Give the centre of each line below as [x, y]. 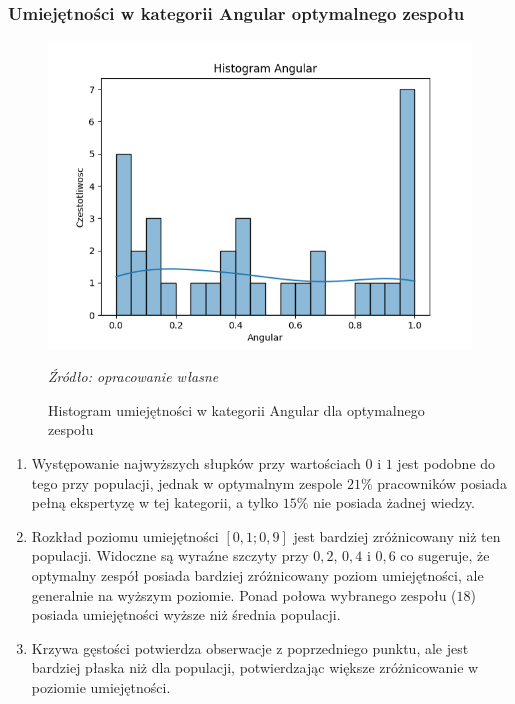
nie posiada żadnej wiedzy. [394, 502]
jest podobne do [446, 462]
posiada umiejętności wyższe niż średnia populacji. [186, 614]
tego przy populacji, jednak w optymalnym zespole [187, 482]
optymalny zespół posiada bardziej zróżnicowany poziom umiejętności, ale [257, 574]
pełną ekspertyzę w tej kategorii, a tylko [155, 502]
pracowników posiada [442, 482]
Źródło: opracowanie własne [133, 376]
